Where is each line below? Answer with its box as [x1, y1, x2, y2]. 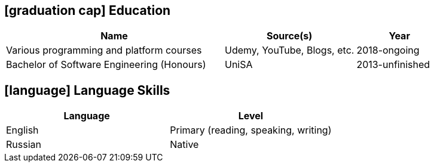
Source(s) [267, 30, 313, 42]
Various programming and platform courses [6, 44, 202, 57]
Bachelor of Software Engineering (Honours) [6, 58, 206, 71]
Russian [6, 138, 41, 151]
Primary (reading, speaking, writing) [170, 124, 332, 137]
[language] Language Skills [4, 82, 170, 98]
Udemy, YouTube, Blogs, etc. [224, 44, 354, 57]
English [6, 124, 39, 137]
